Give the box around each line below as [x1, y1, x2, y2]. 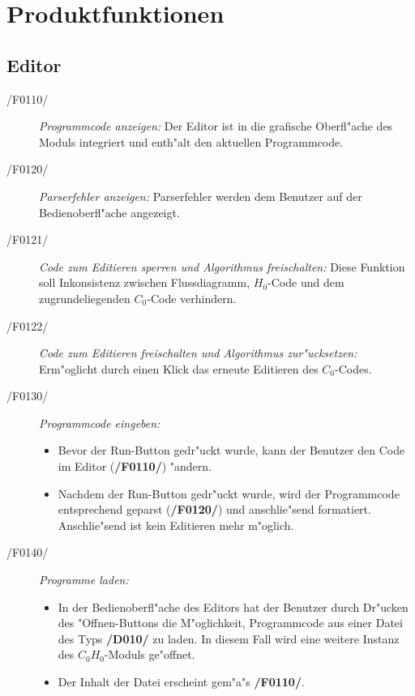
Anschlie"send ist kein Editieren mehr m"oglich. [58, 516, 294, 533]
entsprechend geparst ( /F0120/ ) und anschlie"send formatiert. [58, 501, 371, 518]
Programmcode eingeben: [39, 414, 160, 431]
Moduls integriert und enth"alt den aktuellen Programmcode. [39, 133, 344, 150]
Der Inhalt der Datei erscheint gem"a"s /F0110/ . [58, 673, 305, 690]
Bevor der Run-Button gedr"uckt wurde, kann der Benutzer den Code [58, 442, 405, 459]
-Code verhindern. [147, 289, 237, 306]
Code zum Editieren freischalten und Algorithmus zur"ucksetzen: [39, 344, 357, 361]
